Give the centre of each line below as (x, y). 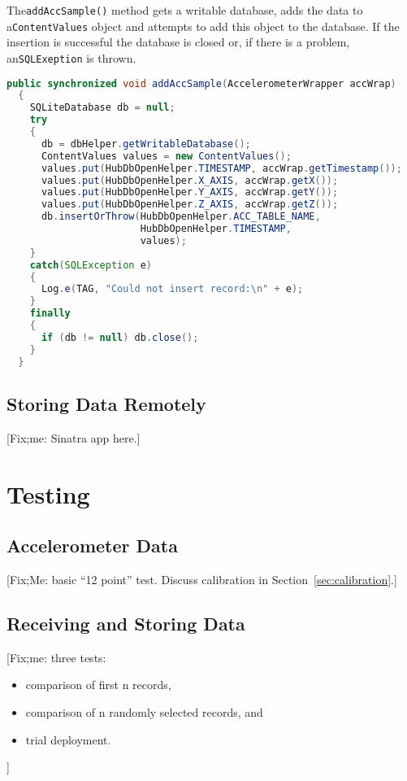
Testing (48, 493)
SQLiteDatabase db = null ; (102, 108)
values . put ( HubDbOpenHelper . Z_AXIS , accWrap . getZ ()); (190, 205)
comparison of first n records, (98, 685)
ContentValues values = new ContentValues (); (166, 156)
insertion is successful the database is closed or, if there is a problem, (178, 42)
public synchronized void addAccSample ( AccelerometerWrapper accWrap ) (201, 83)
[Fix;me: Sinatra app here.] (74, 437)
